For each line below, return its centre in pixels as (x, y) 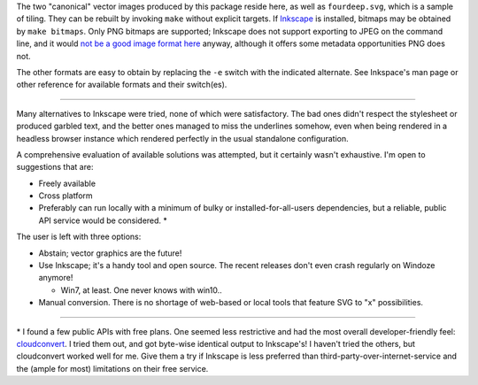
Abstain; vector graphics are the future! (110, 253)
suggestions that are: (55, 167)
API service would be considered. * (103, 220)
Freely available (67, 183)
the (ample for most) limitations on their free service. (112, 368)
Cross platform (66, 196)
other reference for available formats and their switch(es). (122, 85)
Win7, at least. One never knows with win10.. (141, 290)
